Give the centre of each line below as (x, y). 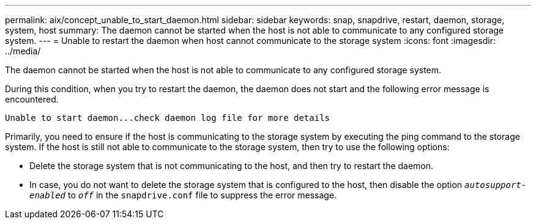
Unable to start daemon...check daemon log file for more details (168, 118)
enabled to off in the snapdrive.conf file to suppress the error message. (183, 195)
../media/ (23, 51)
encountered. (32, 99)
